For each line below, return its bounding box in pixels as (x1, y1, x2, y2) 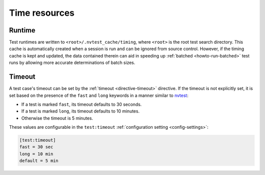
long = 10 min (19, 151, 53, 157)
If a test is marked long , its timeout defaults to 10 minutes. (21, 108, 140, 114)
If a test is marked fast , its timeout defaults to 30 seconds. (21, 101, 142, 107)
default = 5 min (19, 158, 59, 164)
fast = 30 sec (19, 144, 53, 150)
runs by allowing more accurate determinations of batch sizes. (9, 59, 135, 66)
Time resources (9, 7, 75, 18)
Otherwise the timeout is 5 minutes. (21, 115, 93, 121)
